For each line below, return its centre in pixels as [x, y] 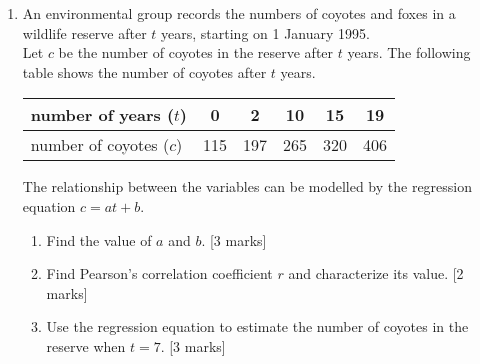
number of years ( [102, 115]
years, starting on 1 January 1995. [265, 32]
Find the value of [99, 239]
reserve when [86, 345]
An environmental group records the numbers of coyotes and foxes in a [239, 13]
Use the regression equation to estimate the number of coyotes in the [257, 326]
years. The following [409, 52]
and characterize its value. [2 [376, 273]
